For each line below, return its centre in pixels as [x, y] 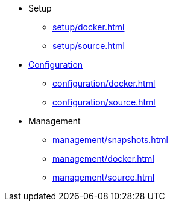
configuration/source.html [104, 102]
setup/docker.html [89, 27]
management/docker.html [103, 158]
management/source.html [104, 177]
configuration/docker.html [104, 83]
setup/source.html [89, 46]
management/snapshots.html [110, 140]
